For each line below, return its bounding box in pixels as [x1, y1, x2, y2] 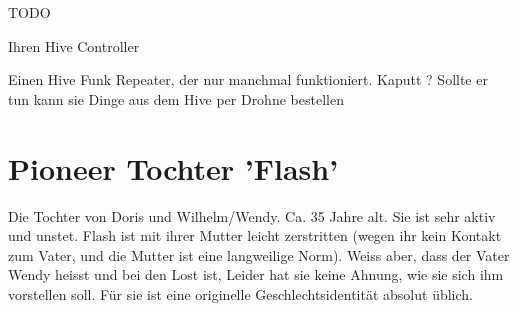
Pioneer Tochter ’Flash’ [8, 147, 339, 188]
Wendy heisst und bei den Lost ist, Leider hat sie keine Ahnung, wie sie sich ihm [8, 264, 504, 285]
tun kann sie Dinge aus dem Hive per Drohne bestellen [8, 88, 344, 109]
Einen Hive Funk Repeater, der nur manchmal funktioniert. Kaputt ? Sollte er [8, 69, 488, 90]
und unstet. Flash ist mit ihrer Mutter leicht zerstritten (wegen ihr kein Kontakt [8, 225, 502, 246]
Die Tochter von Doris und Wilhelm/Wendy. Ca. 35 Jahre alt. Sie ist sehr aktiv [8, 205, 496, 226]
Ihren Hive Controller [8, 35, 140, 56]
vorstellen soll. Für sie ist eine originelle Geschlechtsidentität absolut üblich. [8, 283, 473, 304]
